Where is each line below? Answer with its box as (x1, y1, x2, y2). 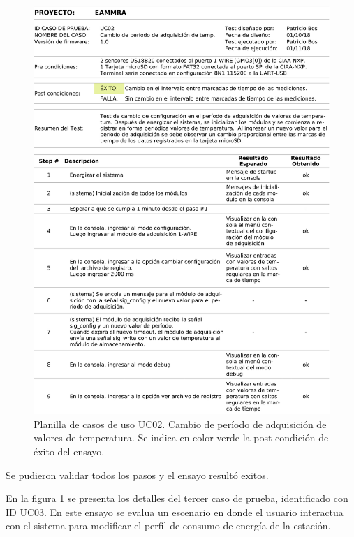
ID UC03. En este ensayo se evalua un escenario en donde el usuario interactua (6, 504, 344, 519)
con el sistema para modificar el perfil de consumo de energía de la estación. (6, 518, 331, 533)
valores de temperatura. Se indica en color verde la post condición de (34, 430, 329, 445)
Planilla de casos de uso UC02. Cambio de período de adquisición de (34, 416, 327, 431)
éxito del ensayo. (34, 443, 105, 458)
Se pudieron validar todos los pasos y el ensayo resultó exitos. (6, 467, 269, 482)
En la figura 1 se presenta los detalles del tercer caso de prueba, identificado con (6, 491, 348, 506)
